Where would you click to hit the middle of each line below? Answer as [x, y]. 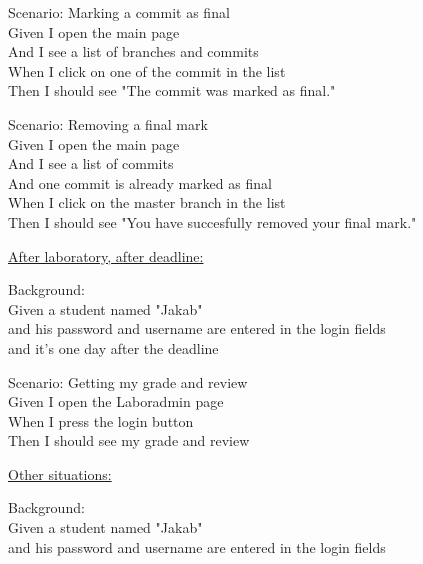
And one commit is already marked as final [140, 182]
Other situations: [60, 473]
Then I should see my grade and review [129, 440]
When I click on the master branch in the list [147, 202]
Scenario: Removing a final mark [108, 123]
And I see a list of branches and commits [133, 51]
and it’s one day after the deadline [113, 347]
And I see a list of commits [91, 163]
